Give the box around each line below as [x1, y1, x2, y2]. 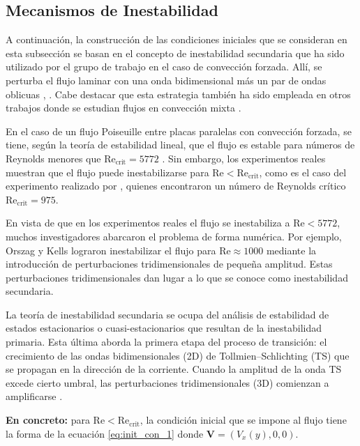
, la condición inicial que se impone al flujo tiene [140, 413, 347, 427]
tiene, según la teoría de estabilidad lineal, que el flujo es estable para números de [6, 137, 355, 152]
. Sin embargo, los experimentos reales [162, 151, 326, 165]
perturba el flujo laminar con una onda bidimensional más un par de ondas [6, 72, 327, 87]
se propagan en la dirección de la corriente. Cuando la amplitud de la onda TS [6, 362, 342, 376]
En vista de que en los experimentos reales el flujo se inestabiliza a [6, 215, 290, 230]
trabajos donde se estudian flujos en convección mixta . [6, 100, 241, 115]
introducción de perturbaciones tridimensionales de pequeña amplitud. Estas [6, 256, 333, 271]
